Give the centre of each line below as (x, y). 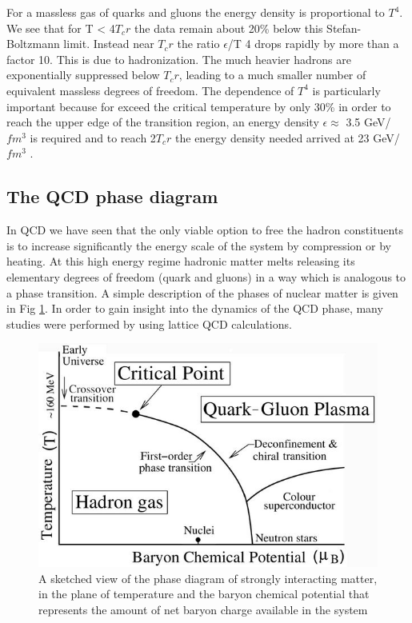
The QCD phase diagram (112, 196)
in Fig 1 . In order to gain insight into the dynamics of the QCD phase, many (195, 308)
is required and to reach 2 (93, 137)
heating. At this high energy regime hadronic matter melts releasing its (181, 261)
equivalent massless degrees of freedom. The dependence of (150, 90)
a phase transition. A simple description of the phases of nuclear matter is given (202, 292)
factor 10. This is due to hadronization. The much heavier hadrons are (179, 59)
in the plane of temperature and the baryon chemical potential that (204, 594)
